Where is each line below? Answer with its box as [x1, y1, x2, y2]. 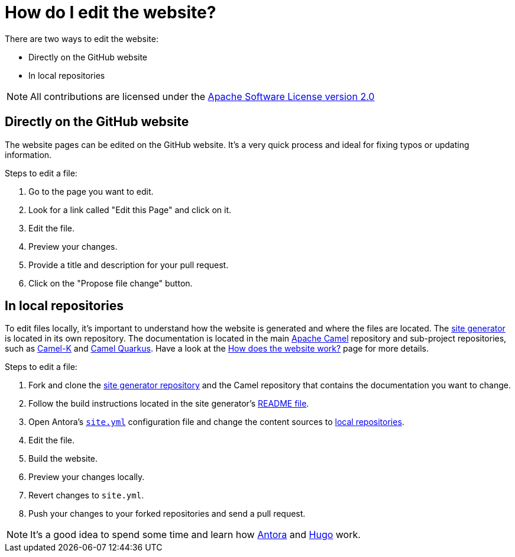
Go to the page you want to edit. [28, 186, 154, 197]
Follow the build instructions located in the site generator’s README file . [28, 398, 309, 409]
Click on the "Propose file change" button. [28, 278, 193, 288]
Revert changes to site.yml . [28, 490, 144, 501]
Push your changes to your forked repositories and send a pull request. [28, 508, 306, 519]
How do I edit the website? [5, 2, 216, 22]
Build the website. [28, 453, 98, 464]
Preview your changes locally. [28, 472, 145, 482]
